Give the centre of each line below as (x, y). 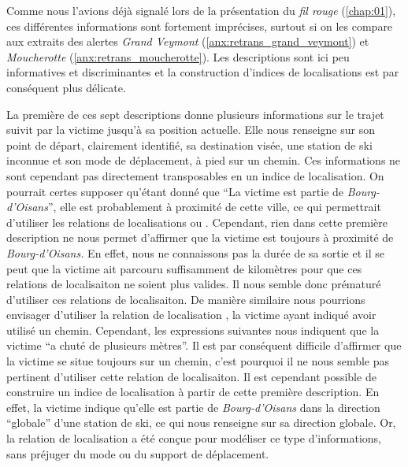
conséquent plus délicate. (66, 87)
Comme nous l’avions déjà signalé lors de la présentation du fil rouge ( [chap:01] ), (201, 10)
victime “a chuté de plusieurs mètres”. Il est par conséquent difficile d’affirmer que (204, 345)
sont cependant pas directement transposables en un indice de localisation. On (195, 175)
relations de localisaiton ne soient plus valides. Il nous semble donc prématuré (194, 284)
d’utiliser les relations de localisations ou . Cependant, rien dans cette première (197, 222)
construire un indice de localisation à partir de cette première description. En (193, 392)
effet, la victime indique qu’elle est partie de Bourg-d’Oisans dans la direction (193, 407)
